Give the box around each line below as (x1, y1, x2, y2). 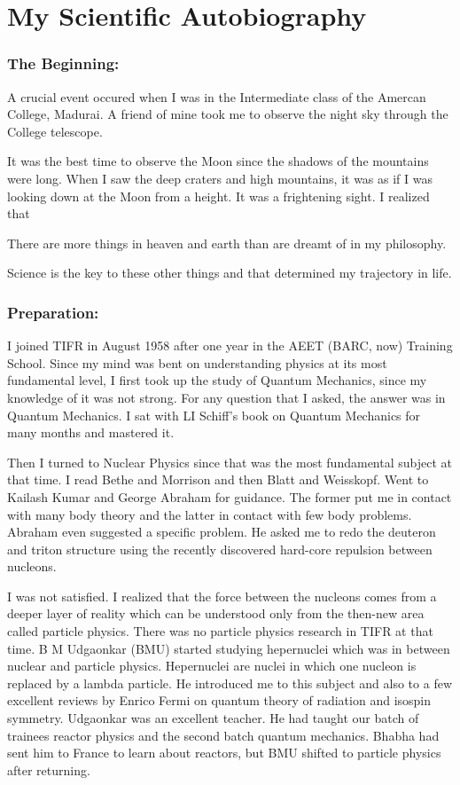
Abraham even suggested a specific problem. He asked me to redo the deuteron (7, 522, 436, 541)
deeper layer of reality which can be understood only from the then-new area (7, 604, 425, 623)
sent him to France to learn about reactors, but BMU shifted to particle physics (7, 743, 441, 762)
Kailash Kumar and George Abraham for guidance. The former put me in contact (7, 487, 452, 506)
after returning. (7, 760, 90, 779)
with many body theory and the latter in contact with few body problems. (7, 505, 412, 523)
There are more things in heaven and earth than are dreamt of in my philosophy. (7, 233, 447, 252)
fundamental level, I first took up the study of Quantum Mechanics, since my (7, 371, 427, 389)
